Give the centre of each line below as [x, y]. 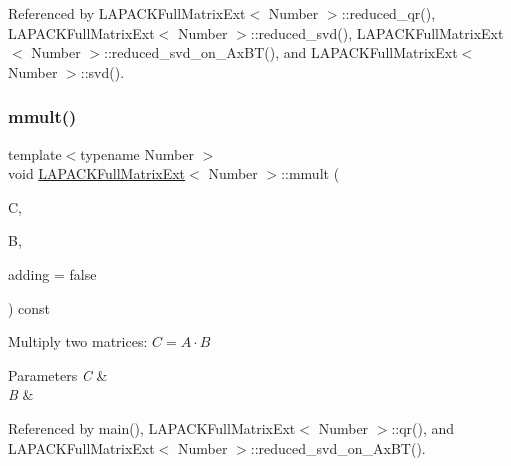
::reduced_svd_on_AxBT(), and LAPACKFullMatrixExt [281, 52]
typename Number [137, 153]
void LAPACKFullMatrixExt [97, 173]
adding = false [52, 273]
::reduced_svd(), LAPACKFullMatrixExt [377, 32]
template [35, 153]
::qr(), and [423, 427]
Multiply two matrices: [78, 341]
